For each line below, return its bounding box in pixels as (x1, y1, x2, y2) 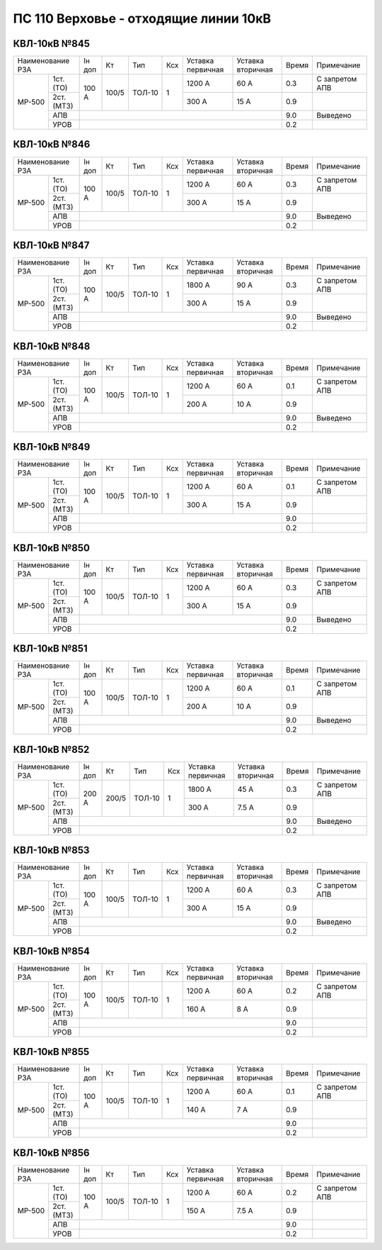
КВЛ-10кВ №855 (13, 1046, 90, 1058)
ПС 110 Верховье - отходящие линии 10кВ (13, 11, 272, 26)
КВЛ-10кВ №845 (13, 38, 90, 50)
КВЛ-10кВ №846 (13, 138, 91, 150)
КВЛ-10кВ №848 (13, 340, 91, 352)
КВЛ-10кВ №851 (13, 642, 88, 655)
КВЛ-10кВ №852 (13, 743, 90, 755)
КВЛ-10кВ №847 (13, 240, 90, 251)
